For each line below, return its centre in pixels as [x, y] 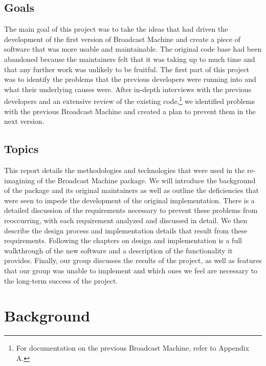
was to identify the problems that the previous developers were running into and [130, 79]
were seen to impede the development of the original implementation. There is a [129, 200]
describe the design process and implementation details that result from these [126, 230]
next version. [24, 121]
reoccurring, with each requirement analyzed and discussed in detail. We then [126, 220]
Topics [21, 149]
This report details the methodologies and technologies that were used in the [125, 170]
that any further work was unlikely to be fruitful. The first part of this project [127, 69]
